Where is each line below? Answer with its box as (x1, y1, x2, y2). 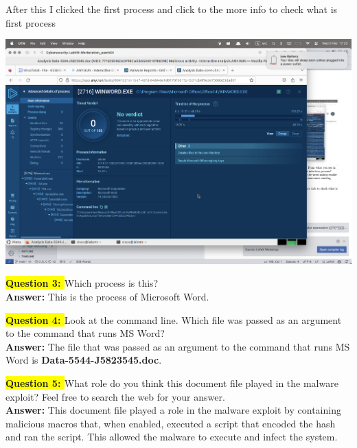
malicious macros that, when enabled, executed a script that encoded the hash (5, 416, 336, 430)
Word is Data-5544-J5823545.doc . (5, 353, 162, 367)
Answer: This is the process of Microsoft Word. (5, 289, 209, 303)
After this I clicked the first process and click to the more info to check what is (5, 2, 338, 16)
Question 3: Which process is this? (5, 276, 159, 290)
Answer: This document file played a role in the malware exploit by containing (5, 403, 341, 417)
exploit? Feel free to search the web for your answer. (5, 389, 225, 403)
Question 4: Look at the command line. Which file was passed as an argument (5, 312, 342, 327)
